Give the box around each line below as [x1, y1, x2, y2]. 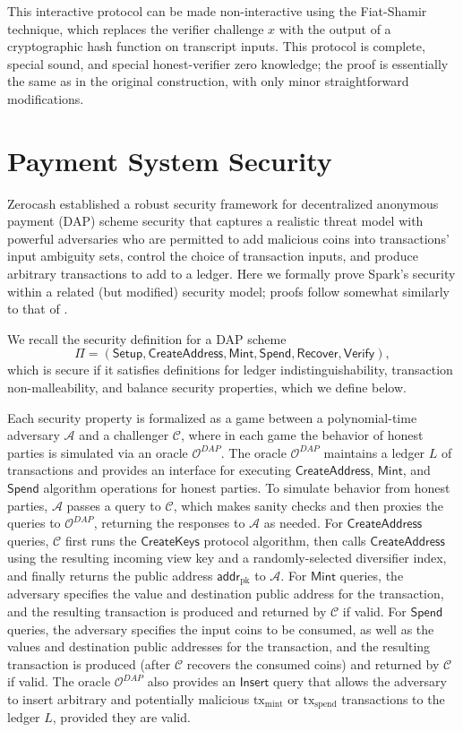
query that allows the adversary [272, 672, 447, 691]
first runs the [64, 530, 137, 549]
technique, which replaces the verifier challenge [7, 19, 264, 38]
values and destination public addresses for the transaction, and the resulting [7, 637, 431, 656]
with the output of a [279, 19, 391, 38]
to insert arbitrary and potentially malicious [7, 689, 250, 708]
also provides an [147, 672, 236, 691]
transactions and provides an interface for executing [7, 461, 291, 479]
